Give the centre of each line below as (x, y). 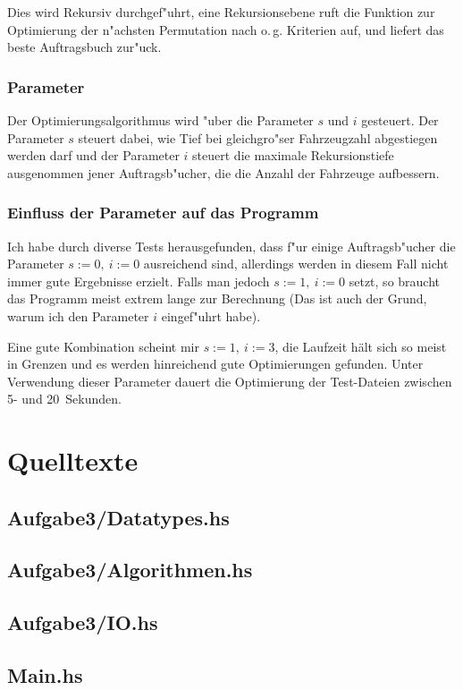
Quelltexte (73, 460)
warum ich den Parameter (78, 315)
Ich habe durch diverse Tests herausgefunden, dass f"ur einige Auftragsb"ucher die (231, 246)
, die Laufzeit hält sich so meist (361, 346)
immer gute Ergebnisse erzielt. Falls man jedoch (139, 281)
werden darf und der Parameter (93, 155)
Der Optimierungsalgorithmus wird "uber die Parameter (160, 120)
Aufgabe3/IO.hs (83, 622)
